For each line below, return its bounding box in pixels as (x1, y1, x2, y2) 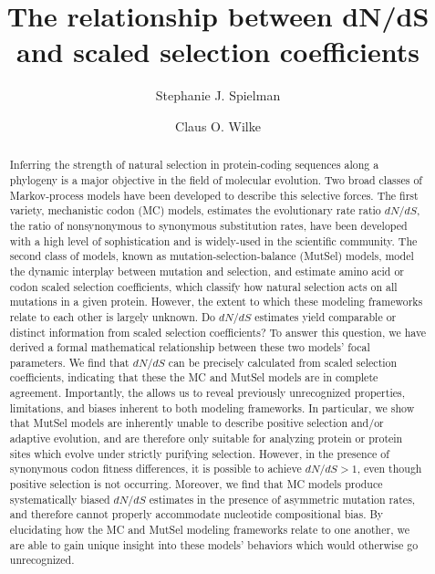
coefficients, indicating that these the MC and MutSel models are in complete (9, 370, 378, 385)
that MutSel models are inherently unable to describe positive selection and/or (9, 415, 384, 431)
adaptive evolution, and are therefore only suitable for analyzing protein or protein (9, 431, 403, 446)
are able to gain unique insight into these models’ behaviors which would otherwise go (9, 537, 419, 552)
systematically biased (9, 491, 110, 506)
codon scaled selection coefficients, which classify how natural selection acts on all (9, 278, 398, 294)
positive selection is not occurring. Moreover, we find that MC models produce (9, 476, 383, 492)
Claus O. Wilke (175, 116, 261, 135)
